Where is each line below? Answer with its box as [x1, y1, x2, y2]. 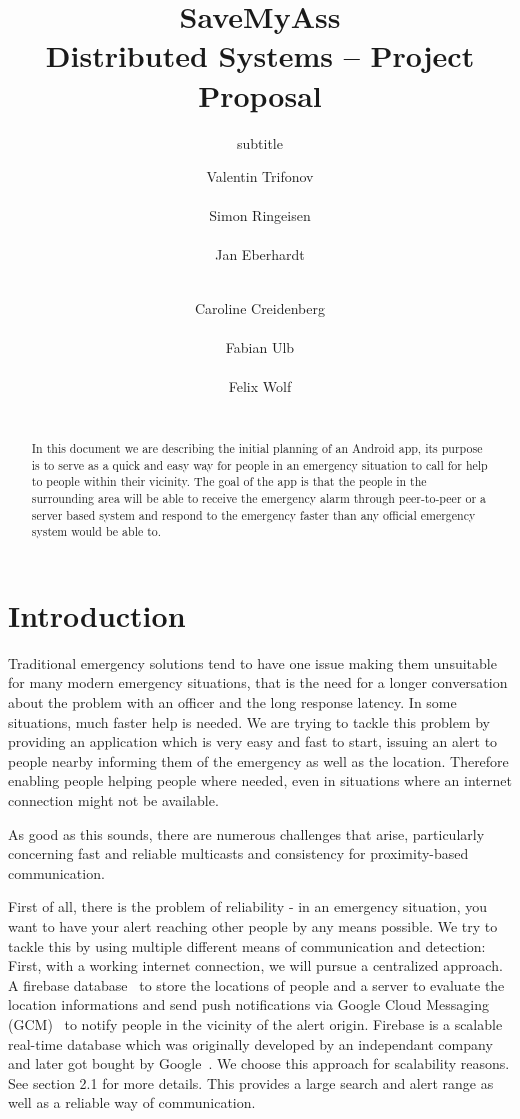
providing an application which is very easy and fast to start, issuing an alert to [8, 731, 498, 752]
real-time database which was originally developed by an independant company [8, 1033, 493, 1054]
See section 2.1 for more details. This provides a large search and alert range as [8, 1072, 494, 1093]
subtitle [237, 132, 283, 153]
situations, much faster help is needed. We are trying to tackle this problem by [8, 711, 490, 732]
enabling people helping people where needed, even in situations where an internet [8, 770, 512, 791]
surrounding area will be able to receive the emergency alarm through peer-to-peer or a [31, 489, 487, 506]
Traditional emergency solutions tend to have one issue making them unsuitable [8, 652, 497, 673]
